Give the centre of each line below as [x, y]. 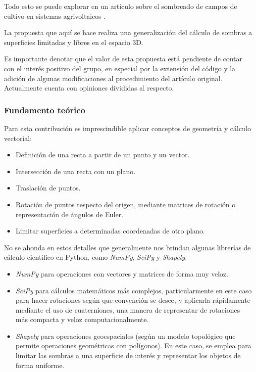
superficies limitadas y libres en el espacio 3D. [74, 42]
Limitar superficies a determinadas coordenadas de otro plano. [110, 231]
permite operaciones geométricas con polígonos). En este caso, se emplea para [133, 346]
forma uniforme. [40, 365]
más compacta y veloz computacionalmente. [82, 319]
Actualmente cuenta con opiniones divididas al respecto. [89, 88]
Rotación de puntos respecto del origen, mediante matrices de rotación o [126, 204]
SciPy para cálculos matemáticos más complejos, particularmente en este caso [134, 290]
